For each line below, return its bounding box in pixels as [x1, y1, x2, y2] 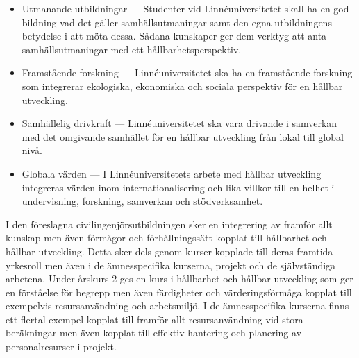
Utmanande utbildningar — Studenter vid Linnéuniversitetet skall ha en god [22, 1, 349, 15]
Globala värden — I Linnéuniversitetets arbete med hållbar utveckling [22, 166, 322, 180]
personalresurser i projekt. [6, 339, 117, 354]
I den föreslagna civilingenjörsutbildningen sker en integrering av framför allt [6, 216, 333, 231]
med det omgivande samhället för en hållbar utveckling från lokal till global [22, 129, 344, 144]
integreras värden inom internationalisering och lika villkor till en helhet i [22, 180, 335, 194]
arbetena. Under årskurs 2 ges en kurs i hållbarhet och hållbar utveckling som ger [6, 271, 353, 286]
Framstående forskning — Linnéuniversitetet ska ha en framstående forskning [22, 65, 353, 80]
